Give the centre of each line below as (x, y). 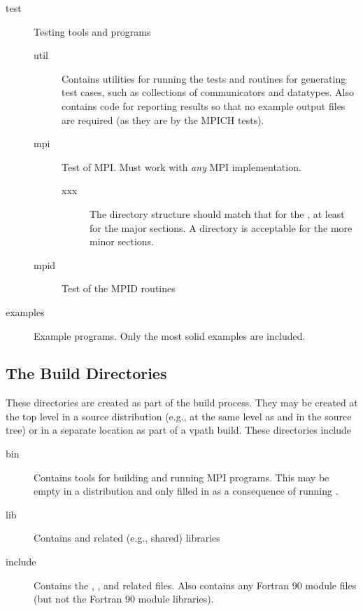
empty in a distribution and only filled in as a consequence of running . (186, 491)
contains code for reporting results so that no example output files (204, 105)
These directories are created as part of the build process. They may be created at (182, 403)
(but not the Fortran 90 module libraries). (124, 599)
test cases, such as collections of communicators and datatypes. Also (208, 92)
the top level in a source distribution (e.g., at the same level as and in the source (179, 416)
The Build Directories (86, 373)
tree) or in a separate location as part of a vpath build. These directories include (179, 430)
